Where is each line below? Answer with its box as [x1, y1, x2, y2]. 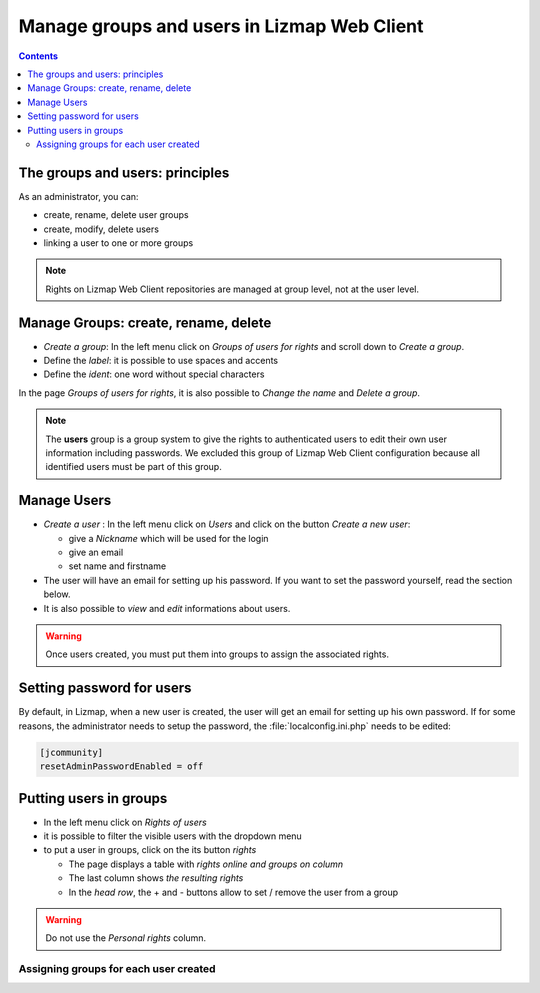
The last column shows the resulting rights [68, 872, 244, 884]
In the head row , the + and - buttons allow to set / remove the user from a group [68, 886, 399, 898]
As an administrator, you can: [18, 190, 139, 202]
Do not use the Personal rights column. [45, 932, 207, 944]
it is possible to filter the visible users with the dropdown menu [43, 830, 302, 842]
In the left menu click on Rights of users [43, 816, 207, 828]
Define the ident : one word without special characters [43, 368, 265, 380]
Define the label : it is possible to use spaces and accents [43, 355, 279, 367]
